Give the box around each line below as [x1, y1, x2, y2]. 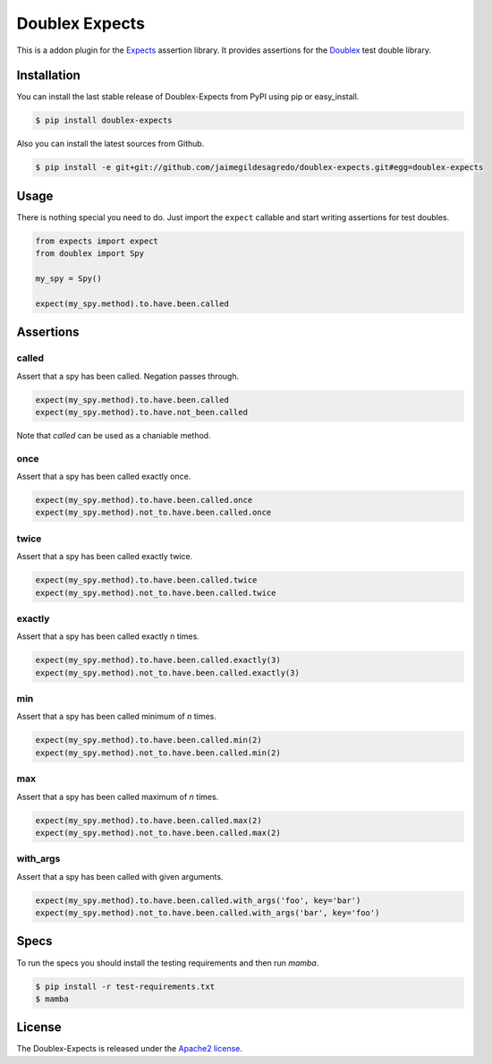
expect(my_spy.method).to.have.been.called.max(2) [35, 815, 263, 825]
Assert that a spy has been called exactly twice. [16, 551, 193, 562]
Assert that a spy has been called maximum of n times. [16, 791, 219, 802]
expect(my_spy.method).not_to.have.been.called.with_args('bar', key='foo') [35, 908, 380, 918]
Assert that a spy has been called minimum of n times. [16, 711, 216, 722]
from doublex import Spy [35, 249, 145, 259]
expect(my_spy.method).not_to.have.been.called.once [35, 507, 272, 518]
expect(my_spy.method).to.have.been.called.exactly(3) [35, 655, 281, 666]
